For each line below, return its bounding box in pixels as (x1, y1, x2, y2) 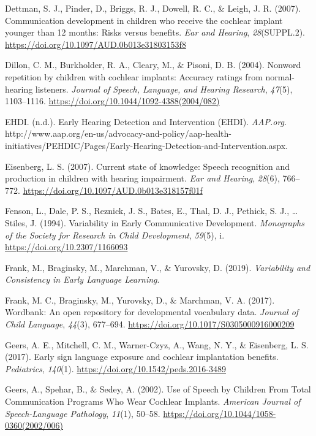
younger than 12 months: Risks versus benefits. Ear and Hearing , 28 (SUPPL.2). (5, 26, 305, 39)
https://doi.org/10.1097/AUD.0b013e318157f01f (23, 183, 203, 196)
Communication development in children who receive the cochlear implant (5, 13, 283, 26)
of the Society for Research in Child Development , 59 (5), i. (5, 228, 225, 241)
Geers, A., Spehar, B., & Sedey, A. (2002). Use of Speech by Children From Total (5, 383, 311, 396)
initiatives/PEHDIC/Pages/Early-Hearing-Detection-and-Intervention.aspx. (5, 139, 288, 151)
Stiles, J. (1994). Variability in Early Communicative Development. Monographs (5, 216, 304, 229)
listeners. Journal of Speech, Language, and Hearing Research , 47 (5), (35, 82, 293, 95)
